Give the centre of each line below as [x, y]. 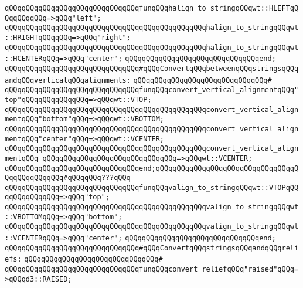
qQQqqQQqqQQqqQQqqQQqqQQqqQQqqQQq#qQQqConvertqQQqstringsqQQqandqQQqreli [152, 248]
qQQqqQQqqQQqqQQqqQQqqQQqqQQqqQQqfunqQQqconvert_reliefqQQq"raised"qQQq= [152, 270]
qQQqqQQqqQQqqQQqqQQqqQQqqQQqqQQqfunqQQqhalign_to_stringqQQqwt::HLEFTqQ [152, 8]
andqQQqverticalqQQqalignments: [68, 80]
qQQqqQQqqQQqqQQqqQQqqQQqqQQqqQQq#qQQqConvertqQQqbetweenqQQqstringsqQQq [152, 68]
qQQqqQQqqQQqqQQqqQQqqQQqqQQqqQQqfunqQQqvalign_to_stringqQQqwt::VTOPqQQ [152, 187]
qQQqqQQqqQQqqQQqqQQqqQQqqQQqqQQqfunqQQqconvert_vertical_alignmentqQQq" [152, 90]
